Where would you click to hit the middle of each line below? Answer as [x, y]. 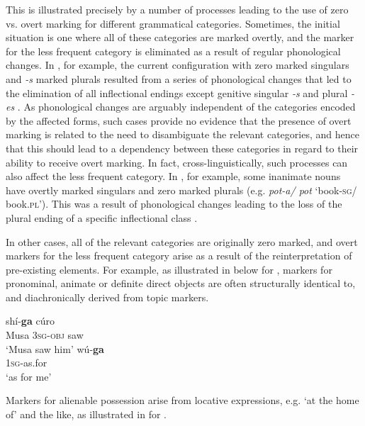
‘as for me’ [29, 376]
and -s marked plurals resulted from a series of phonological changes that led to [179, 78]
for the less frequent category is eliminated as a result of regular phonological [173, 51]
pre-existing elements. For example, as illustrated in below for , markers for [169, 269]
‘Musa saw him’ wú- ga [55, 348]
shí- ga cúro [30, 321]
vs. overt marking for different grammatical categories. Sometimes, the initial [173, 23]
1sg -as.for [27, 363]
